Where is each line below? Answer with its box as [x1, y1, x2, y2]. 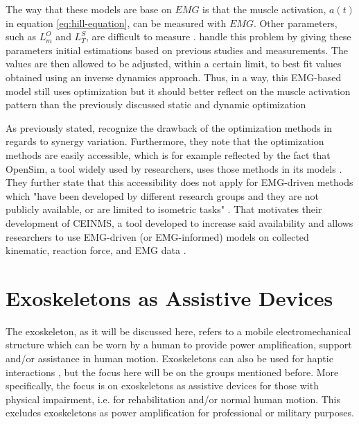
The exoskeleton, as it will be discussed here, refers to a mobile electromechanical [6, 323, 351, 338]
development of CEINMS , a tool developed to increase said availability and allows [6, 215, 353, 230]
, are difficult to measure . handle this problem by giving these [85, 29, 351, 44]
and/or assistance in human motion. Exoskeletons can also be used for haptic [6, 351, 333, 365]
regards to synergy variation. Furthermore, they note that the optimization [6, 134, 324, 149]
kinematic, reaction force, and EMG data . [6, 243, 186, 257]
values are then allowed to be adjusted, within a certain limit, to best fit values [6, 56, 342, 71]
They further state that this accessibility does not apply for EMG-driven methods [6, 175, 353, 189]
